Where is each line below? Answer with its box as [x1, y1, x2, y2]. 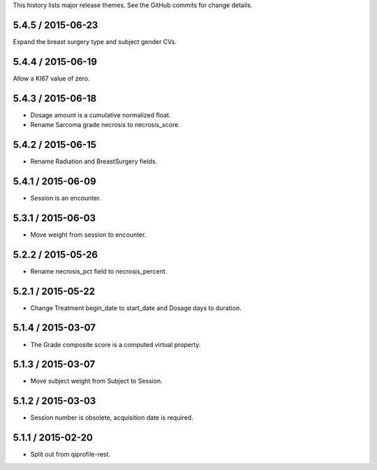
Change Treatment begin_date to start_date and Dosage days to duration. [30, 304, 242, 312]
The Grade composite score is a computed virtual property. [30, 340, 201, 348]
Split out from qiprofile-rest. [30, 450, 111, 459]
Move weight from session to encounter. [30, 230, 147, 239]
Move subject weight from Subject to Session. [30, 377, 163, 385]
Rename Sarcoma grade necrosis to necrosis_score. [30, 121, 181, 129]
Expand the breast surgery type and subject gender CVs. [13, 37, 177, 45]
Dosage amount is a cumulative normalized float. [30, 110, 171, 119]
